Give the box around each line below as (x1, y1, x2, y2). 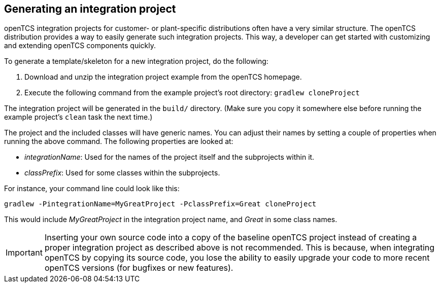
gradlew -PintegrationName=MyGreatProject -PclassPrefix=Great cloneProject (4, 200, 317, 208)
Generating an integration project (4, 3, 176, 15)
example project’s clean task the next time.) (4, 113, 153, 122)
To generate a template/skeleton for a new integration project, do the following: (4, 57, 268, 66)
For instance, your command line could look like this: (4, 184, 180, 193)
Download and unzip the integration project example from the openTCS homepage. (24, 73, 302, 82)
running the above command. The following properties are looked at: (4, 137, 233, 146)
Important (6, 247, 43, 258)
